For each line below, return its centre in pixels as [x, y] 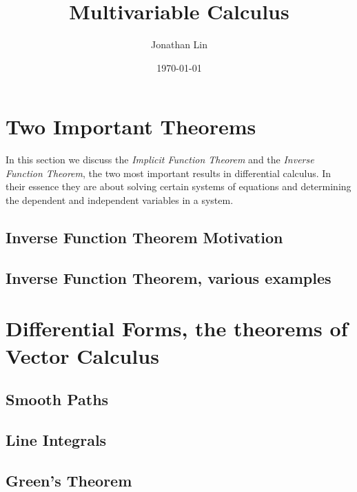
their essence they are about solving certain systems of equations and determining [178, 186]
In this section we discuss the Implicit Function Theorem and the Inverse [160, 160]
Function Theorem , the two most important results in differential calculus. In [169, 173]
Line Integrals [56, 439]
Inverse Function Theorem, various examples [169, 277]
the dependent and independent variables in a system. [120, 200]
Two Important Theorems [131, 126]
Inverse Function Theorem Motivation [144, 237]
